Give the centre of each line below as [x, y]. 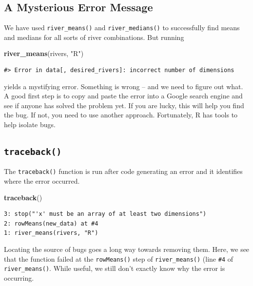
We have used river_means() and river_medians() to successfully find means [122, 28]
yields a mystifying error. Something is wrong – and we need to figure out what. [124, 86]
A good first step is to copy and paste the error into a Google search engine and [123, 96]
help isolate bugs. [30, 124]
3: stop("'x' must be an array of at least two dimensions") [105, 214]
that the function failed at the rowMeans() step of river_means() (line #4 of [118, 258]
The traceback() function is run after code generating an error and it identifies [123, 171]
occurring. [19, 277]
